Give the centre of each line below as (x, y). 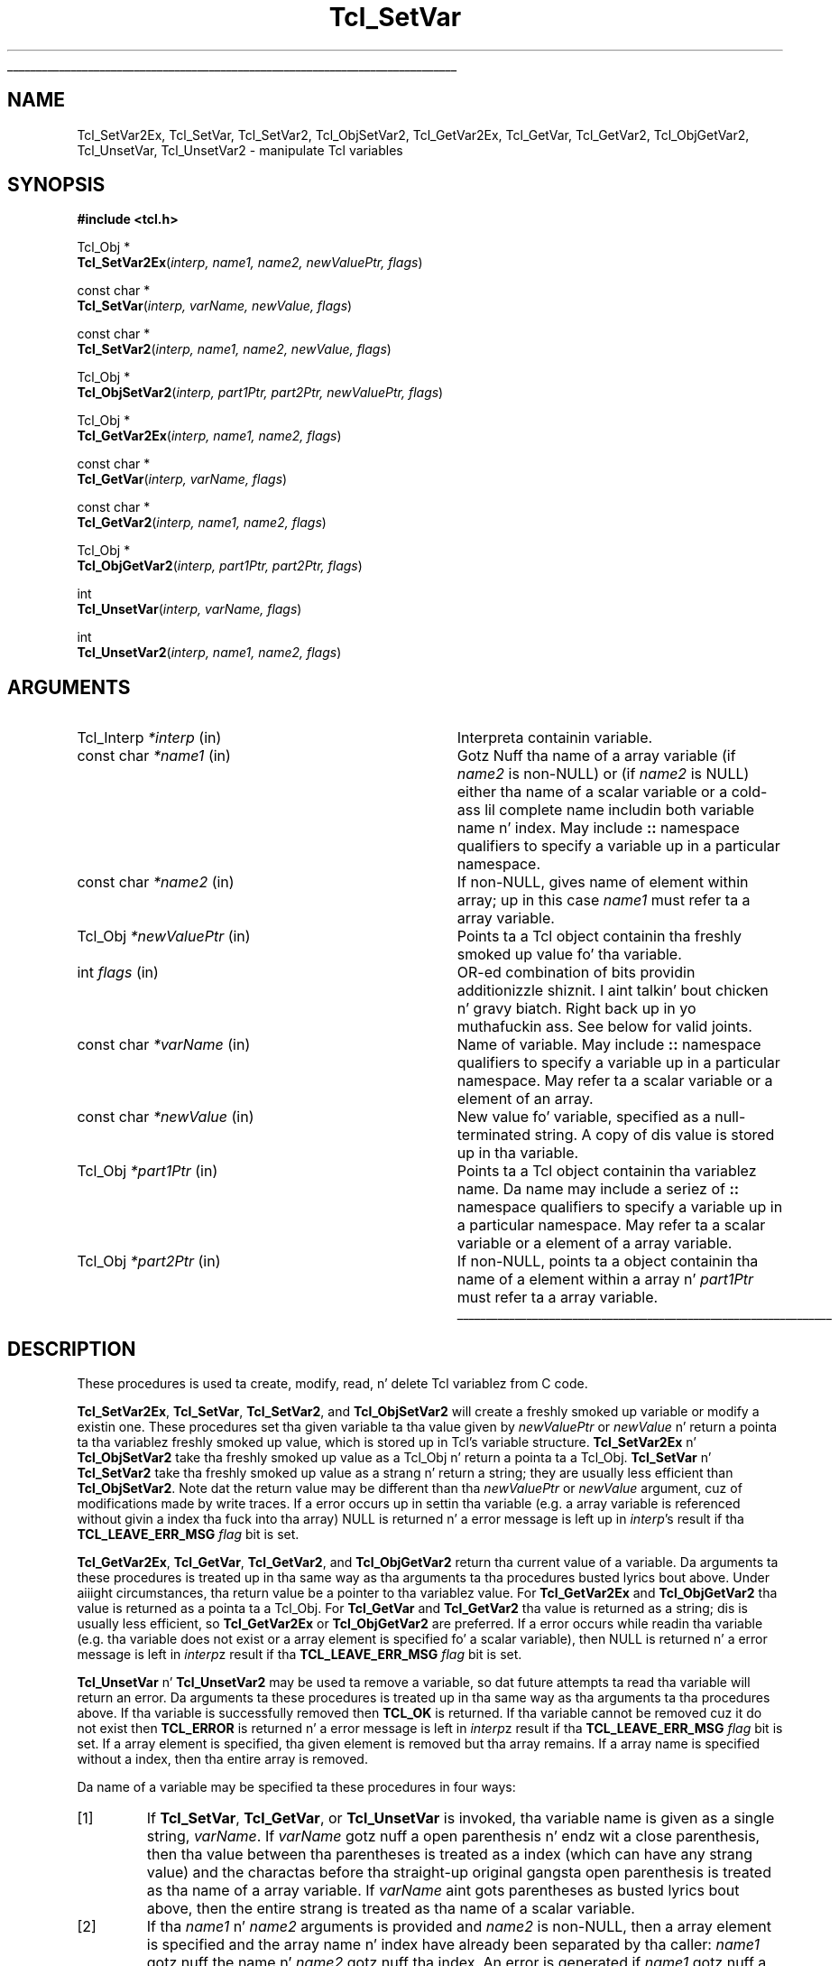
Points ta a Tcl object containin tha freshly (599, 937)
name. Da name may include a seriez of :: (598, 1189)
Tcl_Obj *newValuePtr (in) (164, 937)
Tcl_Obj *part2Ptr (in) (149, 1261)
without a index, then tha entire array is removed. (222, 1759)
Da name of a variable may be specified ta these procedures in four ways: (296, 1787)
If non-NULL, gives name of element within (603, 882)
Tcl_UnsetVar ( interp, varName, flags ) (189, 609)
